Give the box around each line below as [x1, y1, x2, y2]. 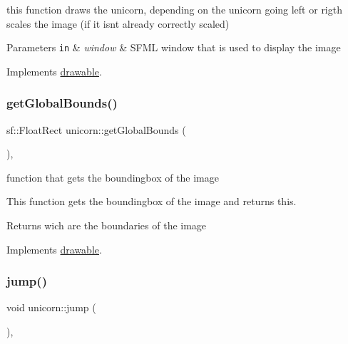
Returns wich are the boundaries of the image [6, 218, 207, 233]
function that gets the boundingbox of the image [6, 170, 220, 184]
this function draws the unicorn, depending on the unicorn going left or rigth [6, 2, 342, 16]
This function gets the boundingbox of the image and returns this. [6, 194, 297, 209]
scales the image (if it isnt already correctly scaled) [6, 16, 230, 31]
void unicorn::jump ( [6, 300, 96, 315]
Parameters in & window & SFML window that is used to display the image [6, 40, 341, 55]
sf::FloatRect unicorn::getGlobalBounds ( [6, 122, 186, 137]
